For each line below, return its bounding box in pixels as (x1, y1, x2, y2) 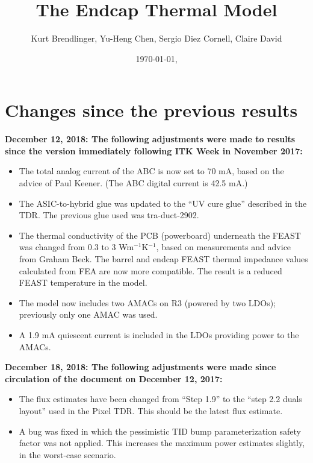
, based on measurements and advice (156, 241, 291, 253)
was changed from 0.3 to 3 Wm (19, 241, 134, 253)
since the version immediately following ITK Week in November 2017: (5, 144, 303, 157)
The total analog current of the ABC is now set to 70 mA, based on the (19, 165, 284, 177)
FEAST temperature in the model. (19, 276, 147, 289)
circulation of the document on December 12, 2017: (5, 372, 223, 385)
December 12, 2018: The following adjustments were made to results (5, 133, 296, 145)
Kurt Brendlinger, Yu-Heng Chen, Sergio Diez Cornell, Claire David (31, 32, 282, 45)
